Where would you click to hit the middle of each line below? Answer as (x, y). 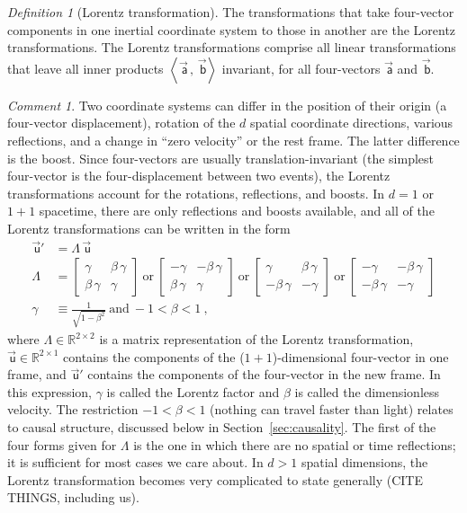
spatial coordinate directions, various (351, 123)
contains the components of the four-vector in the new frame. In (264, 374)
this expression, (49, 391)
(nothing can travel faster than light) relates (332, 409)
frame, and (37, 374)
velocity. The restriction (73, 409)
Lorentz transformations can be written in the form (149, 228)
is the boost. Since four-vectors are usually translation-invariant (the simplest (221, 158)
